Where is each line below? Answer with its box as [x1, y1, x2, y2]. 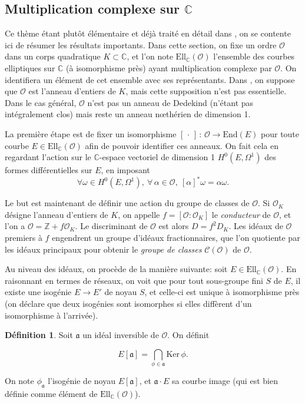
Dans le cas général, [5, 96, 77, 108]
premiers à [5, 231, 42, 244]
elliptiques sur [5, 61, 55, 74]
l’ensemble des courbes [213, 50, 295, 62]
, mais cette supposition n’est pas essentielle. [125, 85, 287, 97]
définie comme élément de [5, 387, 98, 399]
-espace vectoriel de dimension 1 [99, 151, 215, 163]
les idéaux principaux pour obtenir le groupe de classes [5, 243, 202, 255]
